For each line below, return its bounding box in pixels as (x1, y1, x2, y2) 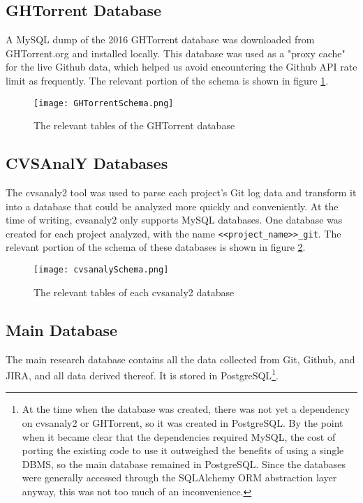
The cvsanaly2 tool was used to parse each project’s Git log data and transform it (6, 185, 357, 200)
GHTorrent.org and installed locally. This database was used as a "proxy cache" (6, 45, 346, 60)
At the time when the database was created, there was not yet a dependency (22, 402, 350, 416)
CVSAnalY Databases (6, 152, 168, 174)
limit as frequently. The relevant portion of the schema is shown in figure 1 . (6, 73, 329, 87)
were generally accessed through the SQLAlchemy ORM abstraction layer (22, 470, 337, 485)
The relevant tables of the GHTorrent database (34, 118, 235, 133)
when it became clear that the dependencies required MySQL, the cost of (22, 429, 336, 444)
